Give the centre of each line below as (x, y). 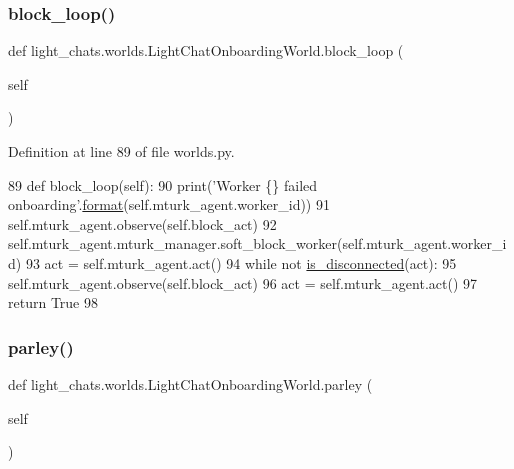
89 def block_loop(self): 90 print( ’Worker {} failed (163, 184)
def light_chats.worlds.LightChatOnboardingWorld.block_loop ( (206, 50)
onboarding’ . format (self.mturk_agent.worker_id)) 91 (169, 204)
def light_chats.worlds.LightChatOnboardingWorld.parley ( (190, 383)
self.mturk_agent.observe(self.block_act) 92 (142, 223)
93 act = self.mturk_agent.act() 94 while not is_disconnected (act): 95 (241, 262)
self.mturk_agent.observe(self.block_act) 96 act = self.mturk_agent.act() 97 (243, 282)
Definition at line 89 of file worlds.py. (121, 151)
